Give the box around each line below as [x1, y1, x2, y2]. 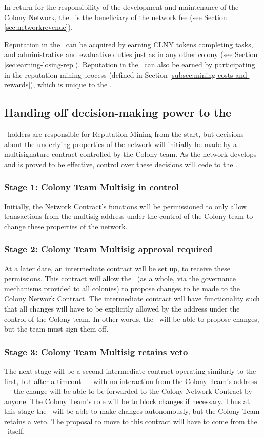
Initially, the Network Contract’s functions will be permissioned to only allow [4, 200, 247, 211]
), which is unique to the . [30, 79, 112, 90]
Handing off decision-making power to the [4, 104, 232, 120]
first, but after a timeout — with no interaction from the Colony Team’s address [4, 375, 257, 386]
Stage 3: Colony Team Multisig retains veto [4, 345, 188, 358]
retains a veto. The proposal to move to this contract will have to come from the [4, 415, 257, 426]
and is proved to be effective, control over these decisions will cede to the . [4, 158, 237, 169]
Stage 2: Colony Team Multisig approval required [4, 243, 213, 255]
